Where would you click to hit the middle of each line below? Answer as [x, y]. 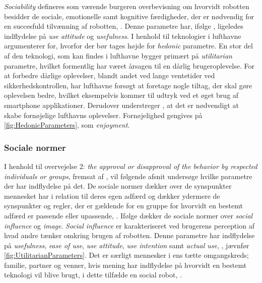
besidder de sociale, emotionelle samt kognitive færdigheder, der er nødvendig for [129, 16]
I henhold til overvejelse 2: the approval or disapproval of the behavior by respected [131, 166]
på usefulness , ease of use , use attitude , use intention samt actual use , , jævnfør [127, 245]
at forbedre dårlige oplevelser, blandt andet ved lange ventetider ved [110, 75]
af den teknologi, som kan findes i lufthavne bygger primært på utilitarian [118, 55]
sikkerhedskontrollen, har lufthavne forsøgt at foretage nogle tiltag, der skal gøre [128, 85]
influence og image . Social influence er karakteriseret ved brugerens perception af [129, 225]
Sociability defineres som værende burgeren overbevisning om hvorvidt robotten [127, 6]
